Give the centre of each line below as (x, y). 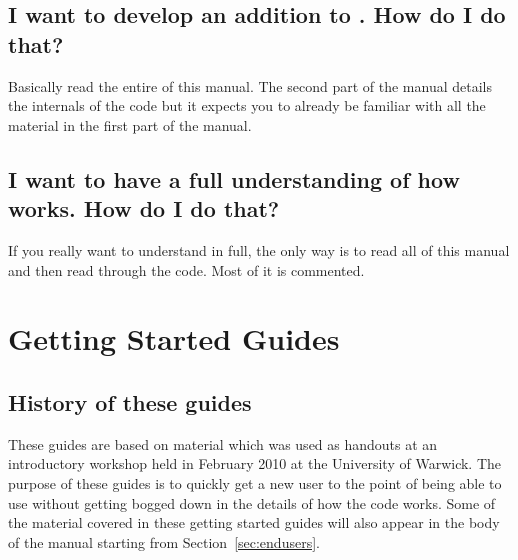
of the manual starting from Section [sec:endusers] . (164, 541)
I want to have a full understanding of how (234, 178)
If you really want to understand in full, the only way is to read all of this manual (259, 249)
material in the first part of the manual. (130, 124)
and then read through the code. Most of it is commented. (186, 269)
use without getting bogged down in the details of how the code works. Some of (252, 502)
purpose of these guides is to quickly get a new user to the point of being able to (255, 482)
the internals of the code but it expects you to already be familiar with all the (247, 105)
